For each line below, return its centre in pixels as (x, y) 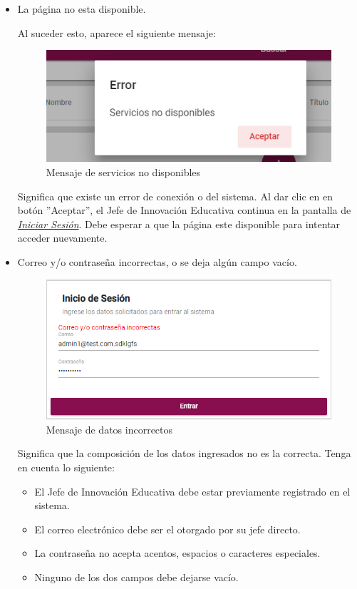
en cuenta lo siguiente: (66, 467)
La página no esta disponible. (82, 9)
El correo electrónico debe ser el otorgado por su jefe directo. (167, 529)
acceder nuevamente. (62, 238)
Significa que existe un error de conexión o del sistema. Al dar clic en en (175, 196)
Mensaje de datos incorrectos (109, 429)
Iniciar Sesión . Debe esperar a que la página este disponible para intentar (179, 224)
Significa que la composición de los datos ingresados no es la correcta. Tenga (184, 453)
